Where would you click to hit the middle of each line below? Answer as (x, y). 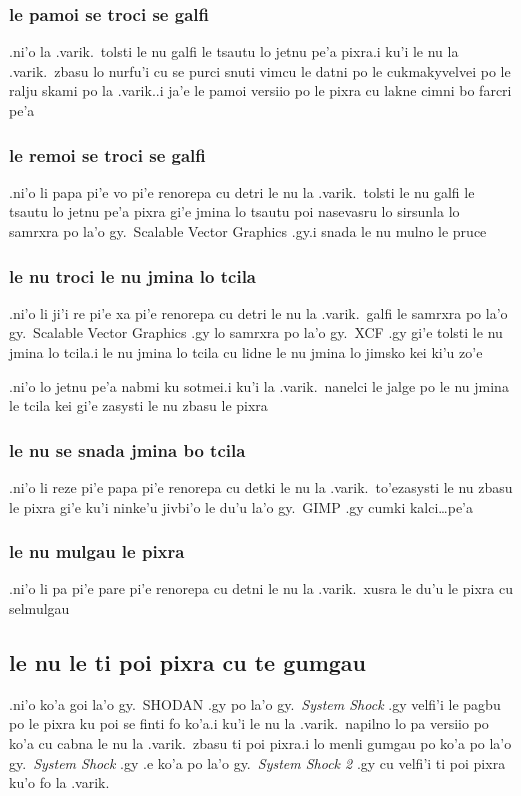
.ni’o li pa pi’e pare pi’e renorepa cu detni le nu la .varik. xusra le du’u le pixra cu (261, 588)
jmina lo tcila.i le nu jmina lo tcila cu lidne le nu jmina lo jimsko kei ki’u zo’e (246, 352)
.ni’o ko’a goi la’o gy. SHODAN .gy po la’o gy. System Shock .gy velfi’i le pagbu (255, 703)
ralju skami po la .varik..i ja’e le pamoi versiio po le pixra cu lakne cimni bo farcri (260, 90)
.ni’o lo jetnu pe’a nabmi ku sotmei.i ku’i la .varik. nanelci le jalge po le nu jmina (259, 385)
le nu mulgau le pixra (97, 551)
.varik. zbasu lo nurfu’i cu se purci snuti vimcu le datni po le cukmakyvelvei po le (260, 70)
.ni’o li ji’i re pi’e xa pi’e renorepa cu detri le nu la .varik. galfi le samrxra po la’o (258, 312)
